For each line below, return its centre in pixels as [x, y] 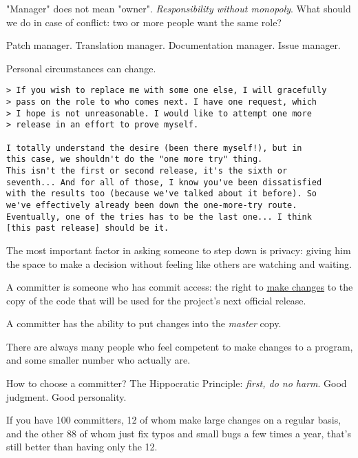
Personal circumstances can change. [81, 68]
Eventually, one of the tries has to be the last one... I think [159, 217]
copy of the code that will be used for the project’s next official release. [156, 300]
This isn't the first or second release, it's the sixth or [147, 170]
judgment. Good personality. [66, 396]
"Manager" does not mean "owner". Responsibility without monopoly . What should [179, 8]
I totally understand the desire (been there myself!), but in [154, 148]
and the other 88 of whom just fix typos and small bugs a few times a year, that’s [179, 433]
